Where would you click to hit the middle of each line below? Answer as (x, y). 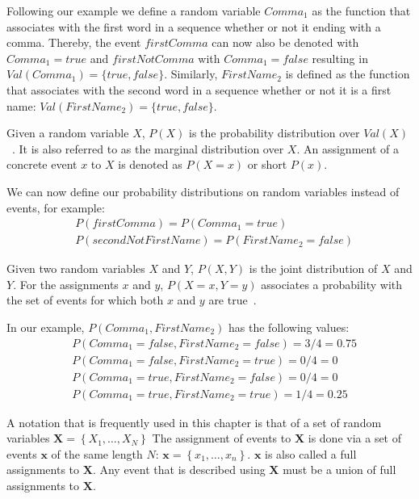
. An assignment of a (348, 148)
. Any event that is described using (179, 470)
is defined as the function (348, 74)
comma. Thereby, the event (74, 42)
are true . (233, 300)
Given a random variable (68, 133)
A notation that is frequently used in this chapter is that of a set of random (194, 422)
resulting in (340, 58)
